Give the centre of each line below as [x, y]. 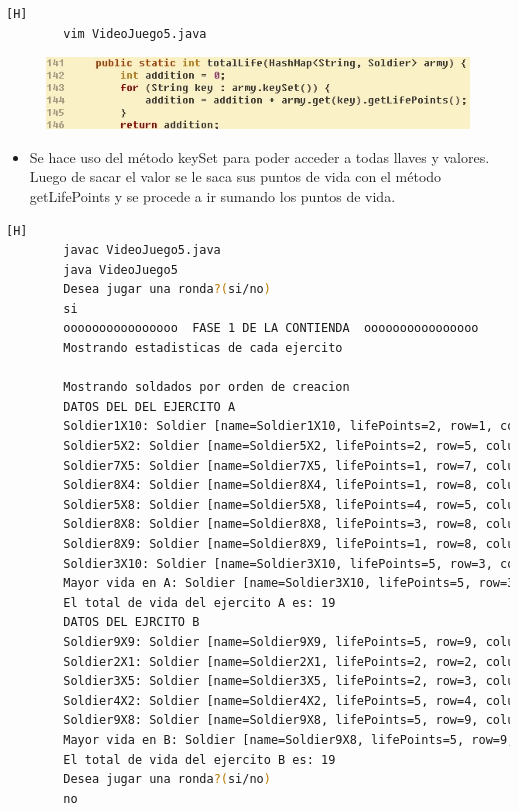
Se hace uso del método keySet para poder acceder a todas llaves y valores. [259, 156]
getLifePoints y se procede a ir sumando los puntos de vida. [212, 195]
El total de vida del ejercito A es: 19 [199, 602]
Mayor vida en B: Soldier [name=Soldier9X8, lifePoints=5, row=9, [289, 739]
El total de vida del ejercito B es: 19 [199, 759]
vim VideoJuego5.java [135, 33]
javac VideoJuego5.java [142, 250]
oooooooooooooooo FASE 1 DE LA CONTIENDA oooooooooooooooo [271, 328]
